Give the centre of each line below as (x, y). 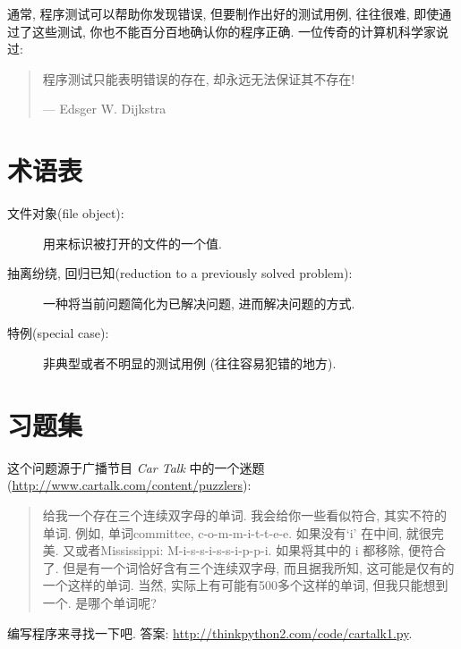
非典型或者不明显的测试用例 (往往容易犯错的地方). (190, 363)
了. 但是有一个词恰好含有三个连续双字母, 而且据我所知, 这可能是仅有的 (248, 567)
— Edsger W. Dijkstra (104, 109)
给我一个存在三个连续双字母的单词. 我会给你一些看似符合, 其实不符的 (244, 514)
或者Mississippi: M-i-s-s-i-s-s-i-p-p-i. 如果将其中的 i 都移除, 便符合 (260, 550)
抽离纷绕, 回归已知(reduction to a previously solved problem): (180, 273)
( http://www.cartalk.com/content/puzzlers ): (129, 485)
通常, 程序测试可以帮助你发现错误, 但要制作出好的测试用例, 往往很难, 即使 (223, 13)
